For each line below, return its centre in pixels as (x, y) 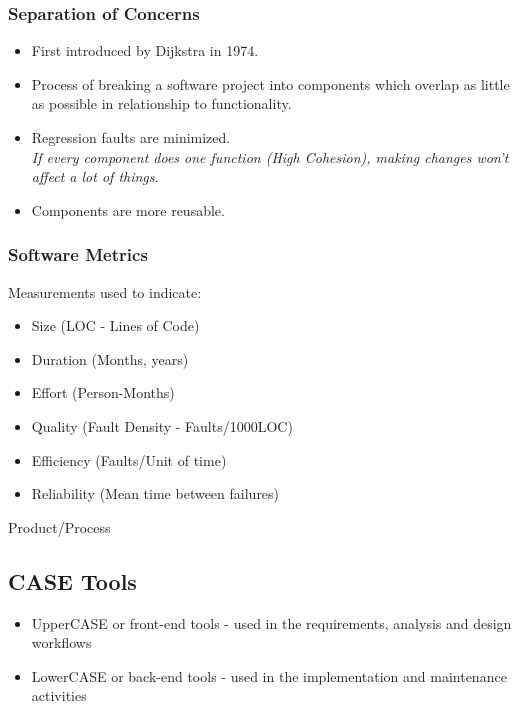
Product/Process (59, 526)
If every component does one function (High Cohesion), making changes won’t (270, 156)
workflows (61, 642)
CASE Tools (72, 580)
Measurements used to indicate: (105, 291)
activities (59, 695)
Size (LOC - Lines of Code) (115, 325)
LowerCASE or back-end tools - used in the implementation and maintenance (269, 675)
